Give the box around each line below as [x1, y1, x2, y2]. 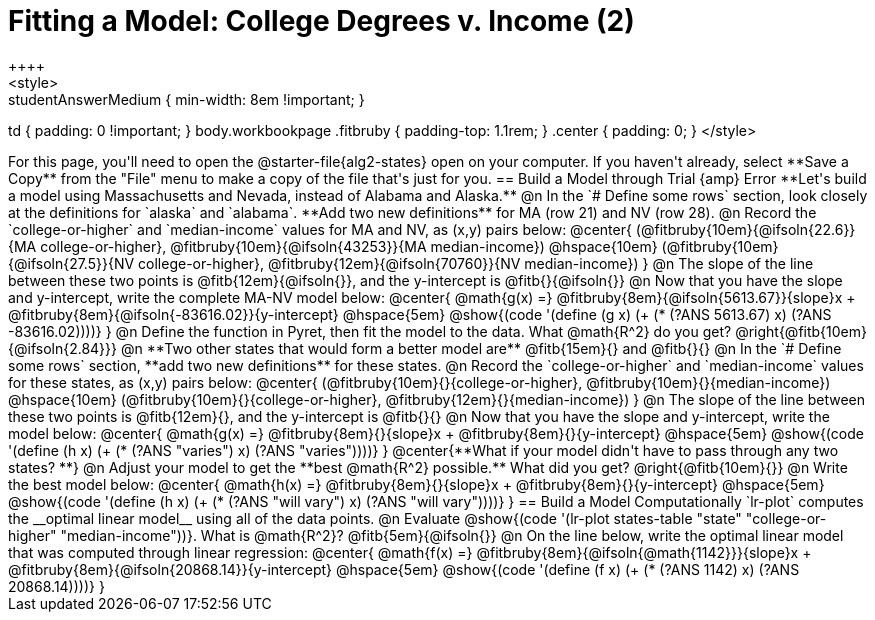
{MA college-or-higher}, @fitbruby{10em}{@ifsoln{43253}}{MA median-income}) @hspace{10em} [8, 237, 658, 255]
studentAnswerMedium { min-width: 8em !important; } [8, 90, 365, 108]
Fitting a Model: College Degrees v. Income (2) [8, 4, 635, 38]
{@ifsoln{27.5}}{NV [8, 254, 135, 272]
